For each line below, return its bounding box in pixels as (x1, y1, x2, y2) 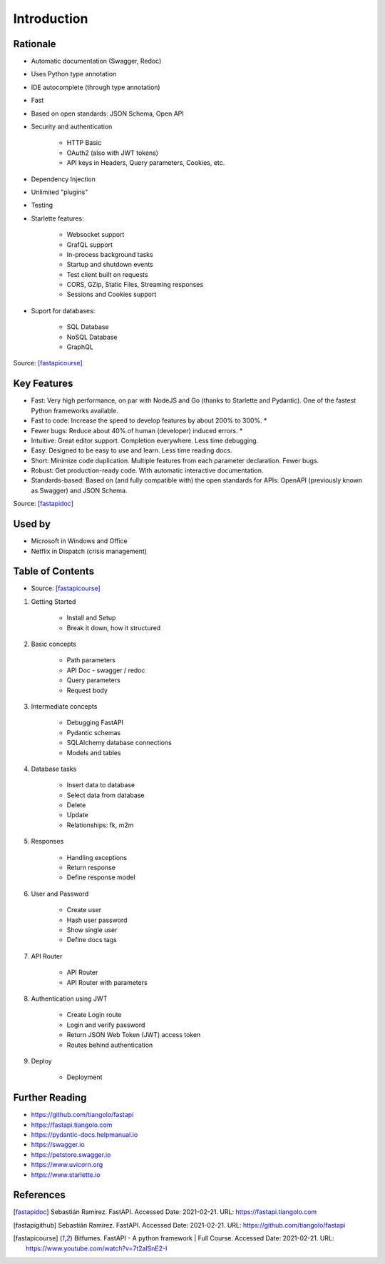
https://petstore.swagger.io (31, 1150, 111, 1159)
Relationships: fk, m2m (66, 821, 134, 829)
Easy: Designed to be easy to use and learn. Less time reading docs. (31, 446, 232, 455)
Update (66, 811, 89, 819)
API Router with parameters (66, 978, 148, 986)
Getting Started (31, 597, 76, 606)
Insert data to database (66, 781, 135, 789)
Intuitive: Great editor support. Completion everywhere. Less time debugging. (31, 436, 259, 445)
